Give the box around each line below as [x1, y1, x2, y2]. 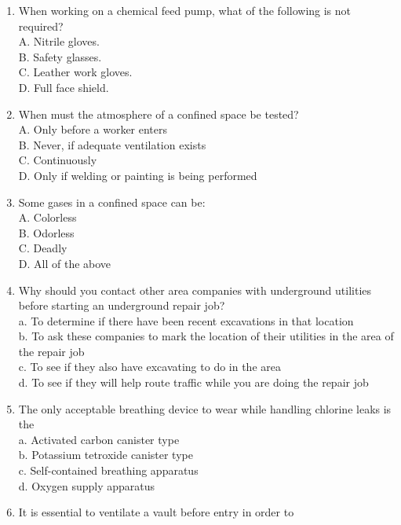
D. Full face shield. [18, 79, 109, 95]
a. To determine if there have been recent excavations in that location [18, 312, 354, 329]
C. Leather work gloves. [18, 64, 133, 80]
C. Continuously [18, 152, 97, 168]
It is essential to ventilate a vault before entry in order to [18, 504, 294, 520]
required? [18, 17, 64, 34]
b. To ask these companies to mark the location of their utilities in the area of [18, 328, 394, 344]
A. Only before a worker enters [18, 121, 168, 138]
